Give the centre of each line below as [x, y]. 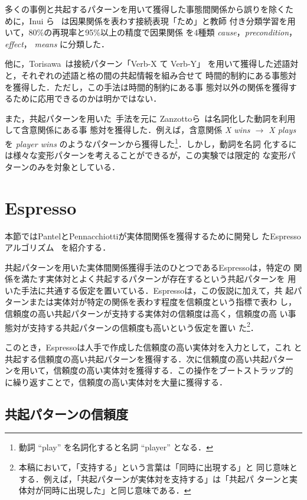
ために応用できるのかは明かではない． [87, 98]
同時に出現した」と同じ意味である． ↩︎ [117, 490]
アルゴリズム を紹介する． [58, 247]
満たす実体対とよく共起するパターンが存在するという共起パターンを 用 [159, 279]
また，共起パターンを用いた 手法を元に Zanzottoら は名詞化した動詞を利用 [150, 118]
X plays [282, 130]
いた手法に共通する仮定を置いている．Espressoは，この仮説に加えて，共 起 [149, 290]
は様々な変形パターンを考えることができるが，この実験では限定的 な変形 [146, 155]
